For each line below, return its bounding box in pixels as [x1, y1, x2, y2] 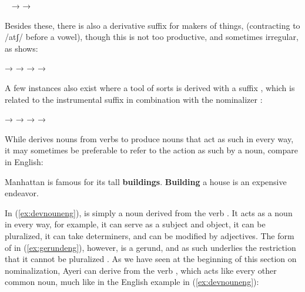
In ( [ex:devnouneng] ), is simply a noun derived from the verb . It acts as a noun [5, 206, 293, 219]
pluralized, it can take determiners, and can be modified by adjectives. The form [5, 229, 294, 241]
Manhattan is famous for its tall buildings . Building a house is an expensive [5, 175, 287, 187]
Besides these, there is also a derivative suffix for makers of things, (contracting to [5, 19, 300, 31]
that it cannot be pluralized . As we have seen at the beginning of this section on [5, 253, 297, 265]
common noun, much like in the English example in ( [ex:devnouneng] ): [5, 276, 259, 288]
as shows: [5, 42, 38, 54]
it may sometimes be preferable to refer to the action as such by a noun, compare [5, 144, 298, 156]
